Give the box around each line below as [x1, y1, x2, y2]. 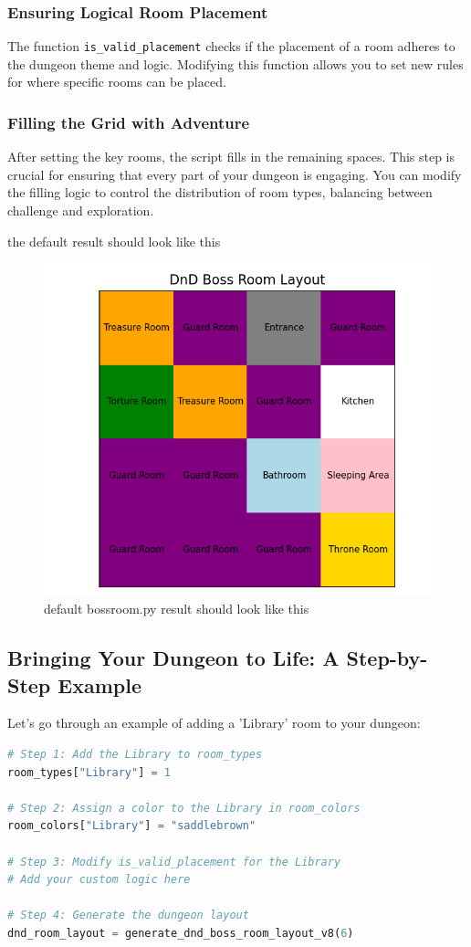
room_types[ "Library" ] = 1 [7, 765, 172, 779]
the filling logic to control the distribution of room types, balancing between [7, 183, 433, 202]
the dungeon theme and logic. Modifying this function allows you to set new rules [7, 54, 464, 73]
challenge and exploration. [7, 201, 154, 220]
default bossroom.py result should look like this [44, 599, 309, 618]
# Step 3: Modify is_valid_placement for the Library [7, 855, 341, 868]
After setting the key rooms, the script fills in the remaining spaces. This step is [7, 147, 455, 166]
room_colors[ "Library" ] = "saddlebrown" [7, 819, 256, 833]
